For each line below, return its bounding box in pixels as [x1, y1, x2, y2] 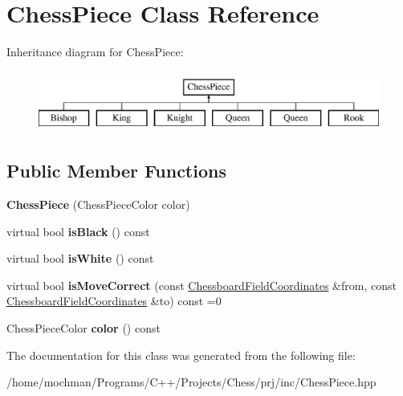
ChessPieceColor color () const [6, 320, 161, 337]
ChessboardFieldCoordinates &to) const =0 [6, 292, 222, 309]
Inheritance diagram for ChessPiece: [6, 43, 184, 60]
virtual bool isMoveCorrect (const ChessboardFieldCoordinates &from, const [6, 276, 397, 293]
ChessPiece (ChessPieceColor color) [6, 196, 190, 213]
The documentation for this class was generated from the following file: [6, 346, 356, 363]
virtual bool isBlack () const [6, 222, 150, 239]
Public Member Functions [6, 158, 226, 183]
